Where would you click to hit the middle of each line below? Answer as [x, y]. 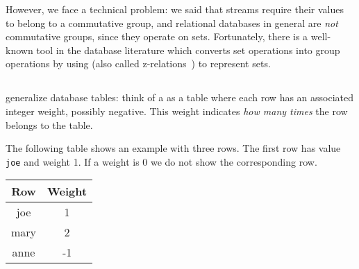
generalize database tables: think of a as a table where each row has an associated [180, 97]
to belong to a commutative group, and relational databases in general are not [172, 23]
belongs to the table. [49, 124]
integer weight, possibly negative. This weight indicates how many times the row [177, 111]
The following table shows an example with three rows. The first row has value [173, 148]
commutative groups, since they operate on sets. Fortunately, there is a [157, 36]
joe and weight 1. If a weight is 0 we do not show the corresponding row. [161, 161]
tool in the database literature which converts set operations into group [188, 50]
